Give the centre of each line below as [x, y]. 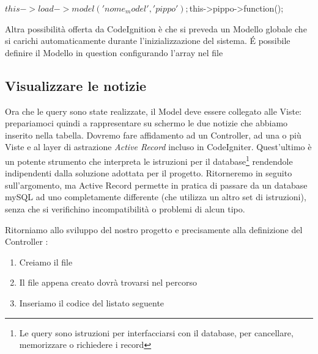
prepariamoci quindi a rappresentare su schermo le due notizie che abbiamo [146, 123]
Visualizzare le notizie [76, 85]
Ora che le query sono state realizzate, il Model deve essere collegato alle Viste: [153, 111]
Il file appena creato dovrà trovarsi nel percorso [108, 282]
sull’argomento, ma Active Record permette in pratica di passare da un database [156, 185]
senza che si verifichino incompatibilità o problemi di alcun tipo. [125, 208]
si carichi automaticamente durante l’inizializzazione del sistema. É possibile [148, 41]
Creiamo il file [46, 262]
